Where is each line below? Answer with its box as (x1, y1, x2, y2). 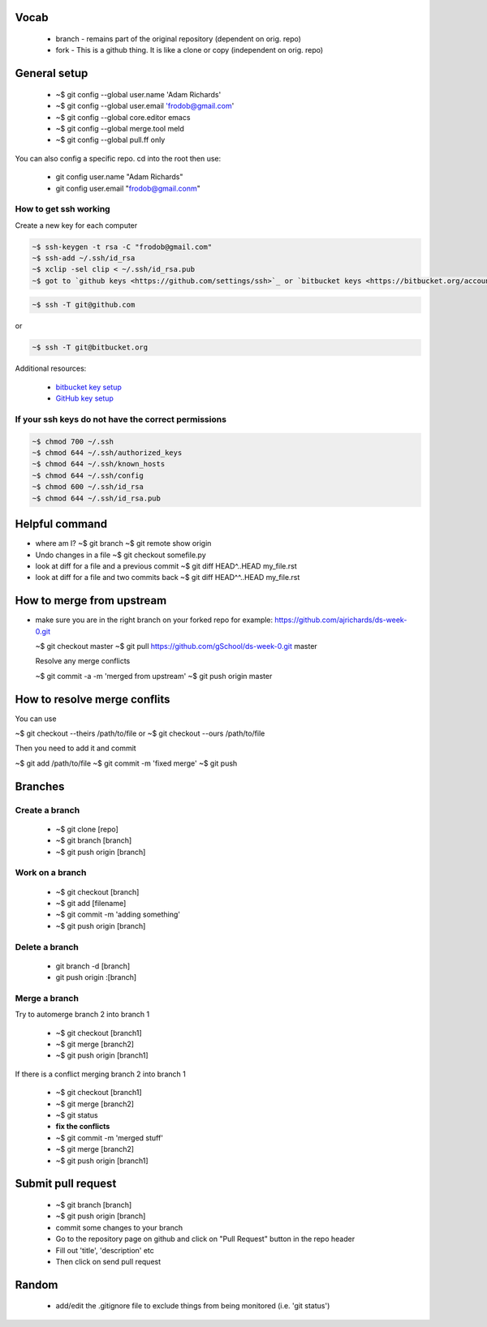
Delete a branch (15, 941, 79, 952)
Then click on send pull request (55, 1256, 162, 1266)
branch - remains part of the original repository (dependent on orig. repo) (55, 34, 302, 44)
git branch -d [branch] (55, 961, 131, 971)
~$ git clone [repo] (55, 824, 119, 834)
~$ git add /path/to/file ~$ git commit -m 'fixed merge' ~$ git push (15, 758, 238, 768)
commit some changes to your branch (55, 1222, 183, 1232)
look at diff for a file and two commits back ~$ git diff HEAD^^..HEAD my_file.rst (35, 573, 300, 582)
